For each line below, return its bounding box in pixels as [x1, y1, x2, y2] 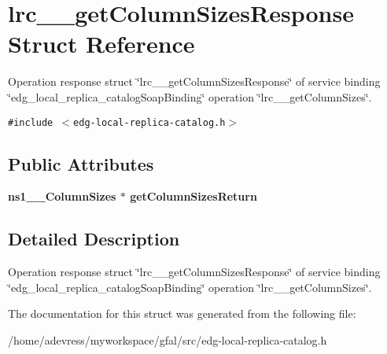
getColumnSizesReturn [130, 188, 257, 205]
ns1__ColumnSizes [8, 188, 116, 205]
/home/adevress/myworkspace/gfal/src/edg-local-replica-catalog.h [8, 331, 327, 348]
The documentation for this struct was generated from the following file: [8, 305, 356, 322]
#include [8, 116, 53, 128]
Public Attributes [8, 151, 154, 175]
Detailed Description [8, 227, 180, 251]
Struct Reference [8, 28, 195, 60]
